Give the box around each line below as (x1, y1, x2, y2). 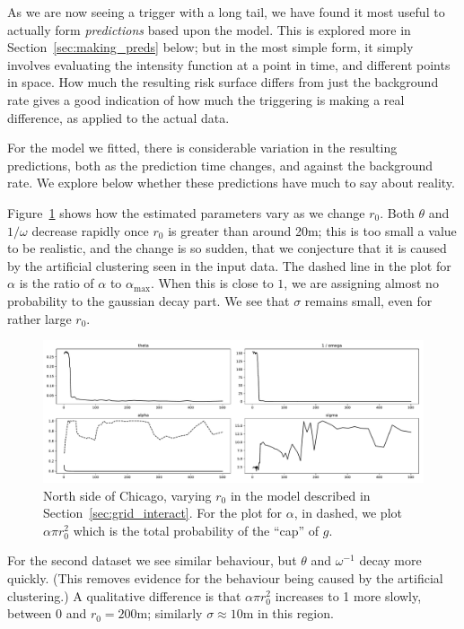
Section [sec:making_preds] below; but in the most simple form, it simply (7, 38, 414, 57)
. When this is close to (150, 274, 274, 293)
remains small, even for (304, 291, 433, 310)
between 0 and (7, 604, 87, 623)
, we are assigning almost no (284, 274, 439, 293)
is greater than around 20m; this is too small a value (168, 221, 457, 240)
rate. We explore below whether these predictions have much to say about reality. (7, 173, 455, 192)
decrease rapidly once (31, 221, 149, 240)
